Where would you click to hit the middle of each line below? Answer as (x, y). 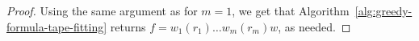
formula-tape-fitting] (57, 26)
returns (128, 26)
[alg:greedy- (383, 10)
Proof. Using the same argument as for (102, 10)
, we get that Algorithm (291, 10)
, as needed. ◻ (314, 26)
